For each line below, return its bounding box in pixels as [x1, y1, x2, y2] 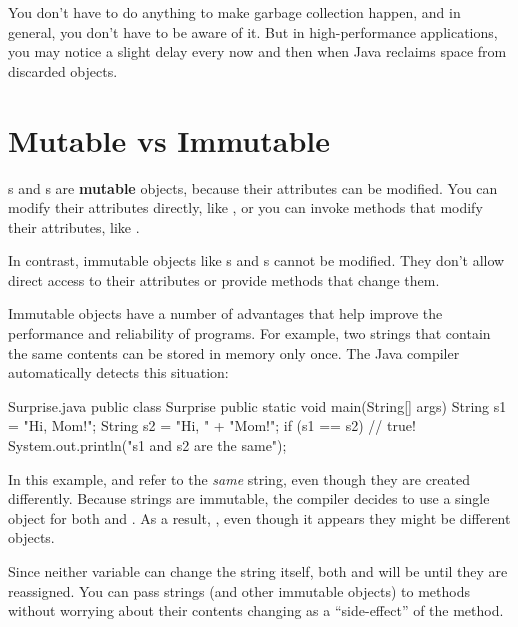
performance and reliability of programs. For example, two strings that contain [8, 323, 491, 344]
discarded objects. [8, 60, 118, 81]
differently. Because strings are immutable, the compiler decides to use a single [8, 488, 490, 509]
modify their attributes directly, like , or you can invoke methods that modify [8, 197, 483, 218]
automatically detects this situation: [8, 362, 229, 383]
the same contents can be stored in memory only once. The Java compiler [8, 342, 460, 363]
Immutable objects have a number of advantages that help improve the [8, 303, 443, 324]
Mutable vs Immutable [8, 119, 330, 160]
